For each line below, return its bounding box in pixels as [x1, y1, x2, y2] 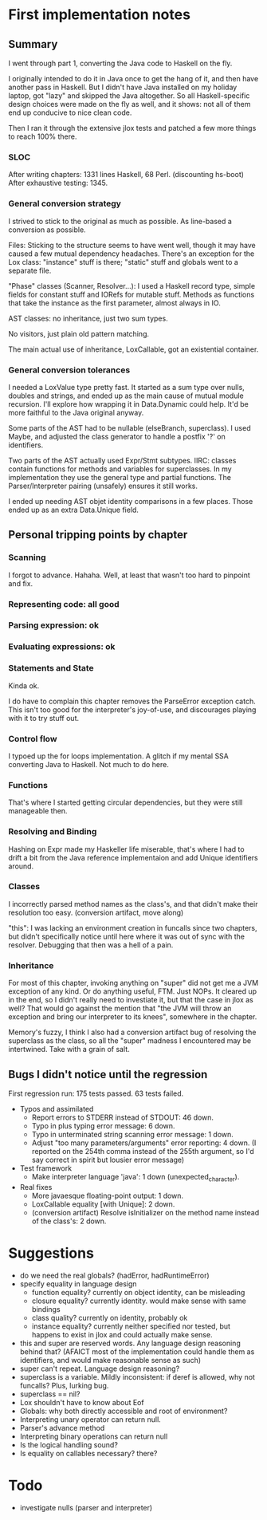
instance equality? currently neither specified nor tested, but [31, 1321, 231, 1331]
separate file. [8, 266, 52, 275]
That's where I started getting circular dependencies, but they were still [8, 797, 243, 807]
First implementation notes [8, 6, 191, 24]
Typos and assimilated [19, 1104, 94, 1113]
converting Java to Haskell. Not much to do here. [8, 759, 169, 769]
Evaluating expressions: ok [8, 641, 116, 652]
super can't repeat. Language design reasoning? [19, 1364, 180, 1373]
